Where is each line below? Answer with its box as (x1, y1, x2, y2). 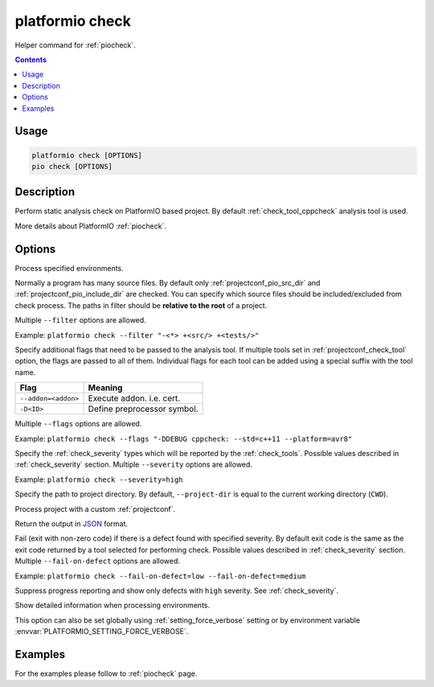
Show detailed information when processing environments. (14, 600, 211, 611)
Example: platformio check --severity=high (14, 475, 184, 484)
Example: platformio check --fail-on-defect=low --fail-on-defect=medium (14, 571, 306, 581)
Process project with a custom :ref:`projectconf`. (14, 504, 176, 514)
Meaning (88, 382, 123, 393)
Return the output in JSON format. (14, 519, 129, 529)
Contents (14, 55, 47, 64)
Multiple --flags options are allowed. (14, 419, 142, 429)
